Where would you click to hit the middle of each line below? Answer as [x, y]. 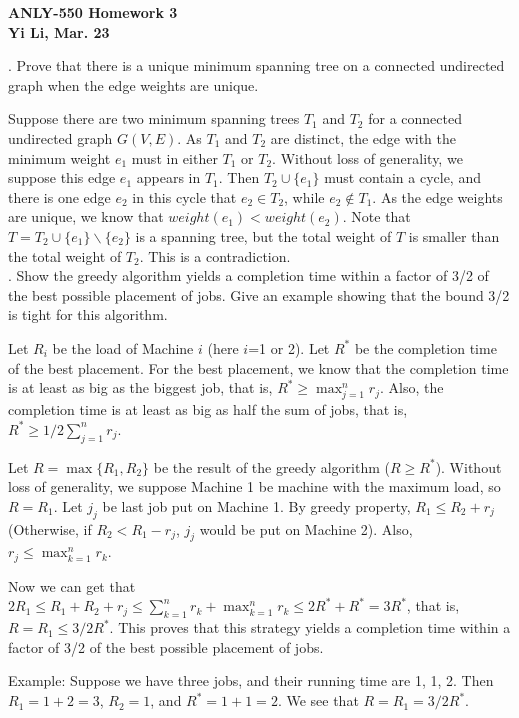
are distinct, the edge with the [363, 137]
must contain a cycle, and [402, 177]
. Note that [376, 216]
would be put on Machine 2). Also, [306, 528]
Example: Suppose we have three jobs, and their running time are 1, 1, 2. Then [251, 680]
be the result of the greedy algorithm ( [271, 466]
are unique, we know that [86, 216]
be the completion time [425, 347]
